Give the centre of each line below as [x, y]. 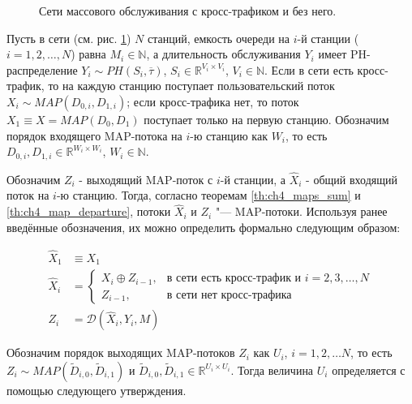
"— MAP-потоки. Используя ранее [301, 211]
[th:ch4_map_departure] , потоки [89, 211]
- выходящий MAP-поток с [146, 179]
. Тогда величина [272, 370]
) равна [88, 54]
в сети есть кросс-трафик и [234, 279]
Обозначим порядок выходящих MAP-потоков [121, 352]
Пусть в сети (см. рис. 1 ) [69, 38]
